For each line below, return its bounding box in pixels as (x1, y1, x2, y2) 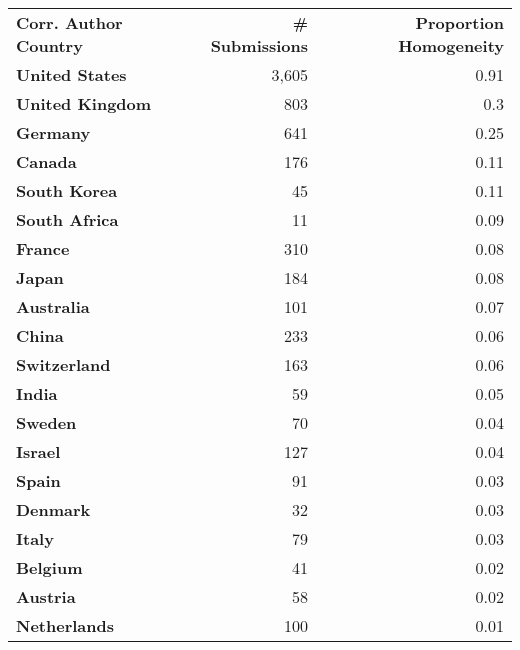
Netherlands (16, 614, 114, 637)
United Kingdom (16, 92, 152, 115)
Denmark (16, 498, 91, 521)
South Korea (16, 179, 118, 202)
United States (16, 63, 127, 86)
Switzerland (16, 353, 111, 376)
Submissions (210, 34, 309, 57)
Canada (16, 150, 77, 173)
